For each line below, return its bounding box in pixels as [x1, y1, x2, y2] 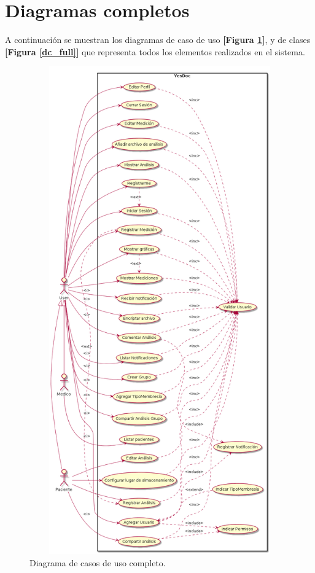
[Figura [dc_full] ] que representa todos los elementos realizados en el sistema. [5, 45, 305, 58]
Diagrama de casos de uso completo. [29, 556, 166, 569]
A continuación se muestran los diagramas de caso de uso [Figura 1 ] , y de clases [5, 33, 311, 46]
